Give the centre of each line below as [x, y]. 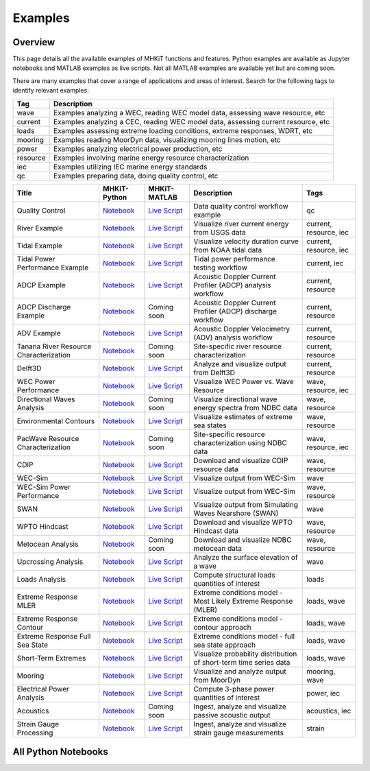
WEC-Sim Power [44, 487]
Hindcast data [216, 530]
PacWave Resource [48, 438]
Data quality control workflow [241, 206]
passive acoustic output [232, 715]
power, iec [323, 693]
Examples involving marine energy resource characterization [151, 158]
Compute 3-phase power [234, 689]
